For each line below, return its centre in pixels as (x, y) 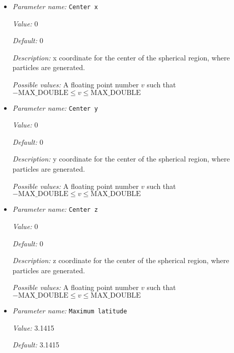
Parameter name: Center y (55, 107)
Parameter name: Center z (55, 209)
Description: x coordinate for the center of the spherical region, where (121, 57)
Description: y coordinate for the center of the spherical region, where (121, 159)
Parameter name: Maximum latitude (70, 310)
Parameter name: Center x (55, 6)
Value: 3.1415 (33, 327)
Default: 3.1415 (36, 345)
